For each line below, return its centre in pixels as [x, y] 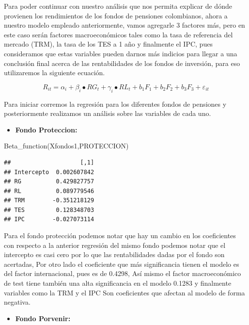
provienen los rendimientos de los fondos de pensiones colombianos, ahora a [116, 15]
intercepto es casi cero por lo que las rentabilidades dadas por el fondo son [114, 254]
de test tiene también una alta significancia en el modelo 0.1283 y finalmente [118, 283]
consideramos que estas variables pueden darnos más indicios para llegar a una [121, 53]
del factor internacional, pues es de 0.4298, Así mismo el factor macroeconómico [123, 273]
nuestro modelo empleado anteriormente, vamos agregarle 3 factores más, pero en [124, 25]
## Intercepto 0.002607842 [49, 172]
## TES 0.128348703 [49, 210]
